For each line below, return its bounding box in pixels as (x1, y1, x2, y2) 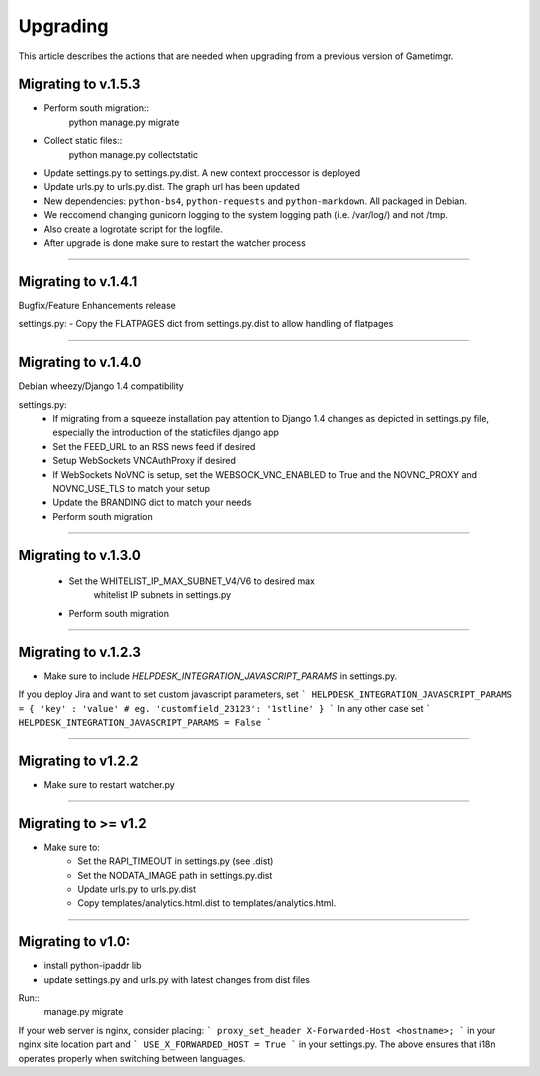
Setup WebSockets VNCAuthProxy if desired (52, 455, 237, 467)
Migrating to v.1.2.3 (18, 643, 142, 660)
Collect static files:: (43, 135, 123, 147)
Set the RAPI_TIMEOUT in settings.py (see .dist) (77, 855, 274, 867)
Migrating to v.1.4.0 (18, 354, 142, 371)
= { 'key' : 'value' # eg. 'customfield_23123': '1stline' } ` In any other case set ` (18, 702, 432, 714)
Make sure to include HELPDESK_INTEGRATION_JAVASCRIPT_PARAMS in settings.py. (43, 670, 398, 682)
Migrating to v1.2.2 (18, 752, 139, 769)
